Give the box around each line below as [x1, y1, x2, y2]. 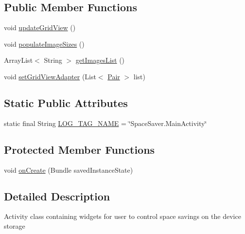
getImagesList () [75, 55, 125, 65]
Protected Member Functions [4, 142, 155, 157]
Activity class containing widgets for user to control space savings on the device [4, 211, 241, 221]
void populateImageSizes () [4, 38, 85, 49]
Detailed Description [4, 188, 110, 203]
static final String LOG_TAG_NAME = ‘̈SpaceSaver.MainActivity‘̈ [4, 118, 207, 128]
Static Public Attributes [4, 95, 128, 110]
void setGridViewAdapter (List [4, 71, 96, 81]
